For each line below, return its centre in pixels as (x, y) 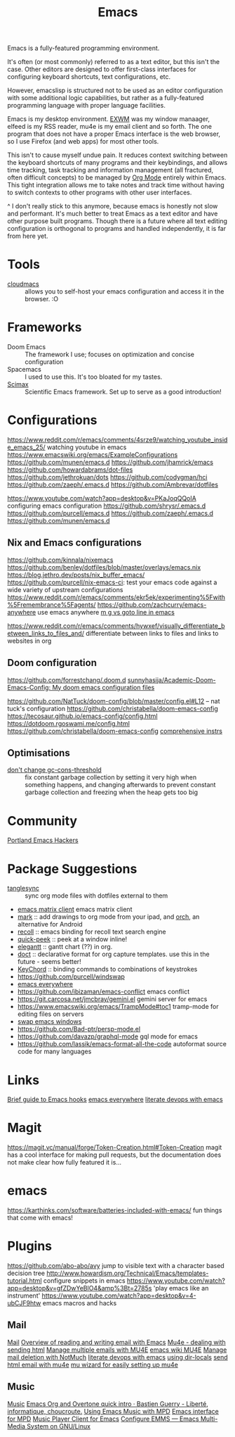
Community (42, 821)
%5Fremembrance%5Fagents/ (52, 604)
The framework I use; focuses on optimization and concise (110, 354)
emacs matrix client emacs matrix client (75, 910)
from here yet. (28, 236)
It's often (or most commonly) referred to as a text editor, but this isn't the (113, 62)
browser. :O (41, 299)
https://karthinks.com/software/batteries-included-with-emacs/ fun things (115, 1210)
